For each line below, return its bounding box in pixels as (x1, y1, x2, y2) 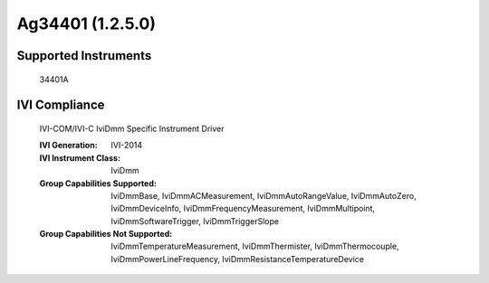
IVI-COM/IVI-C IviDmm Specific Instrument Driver (39, 123, 225, 134)
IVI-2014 (110, 140, 143, 151)
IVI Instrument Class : (39, 152, 121, 163)
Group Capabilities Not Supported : (39, 229, 173, 240)
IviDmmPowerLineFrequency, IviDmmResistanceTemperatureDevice (110, 253, 365, 264)
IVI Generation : (39, 140, 99, 151)
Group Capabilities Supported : (39, 177, 158, 189)
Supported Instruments (16, 48, 152, 63)
